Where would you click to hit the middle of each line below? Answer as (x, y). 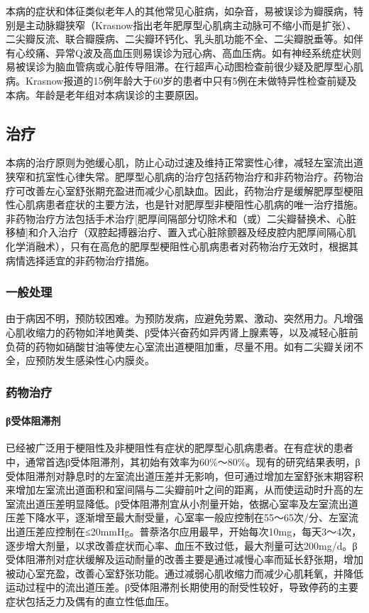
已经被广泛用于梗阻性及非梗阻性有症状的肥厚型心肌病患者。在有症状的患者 (180, 448)
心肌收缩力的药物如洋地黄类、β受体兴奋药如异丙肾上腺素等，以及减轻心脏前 (182, 332)
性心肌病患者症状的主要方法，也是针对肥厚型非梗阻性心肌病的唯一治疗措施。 (184, 204)
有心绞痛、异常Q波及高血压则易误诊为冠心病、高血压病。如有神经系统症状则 (183, 52)
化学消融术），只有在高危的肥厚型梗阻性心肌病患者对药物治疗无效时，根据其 (182, 246)
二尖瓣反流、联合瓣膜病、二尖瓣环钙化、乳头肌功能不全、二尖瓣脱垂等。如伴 (184, 39)
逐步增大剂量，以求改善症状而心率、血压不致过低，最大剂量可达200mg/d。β (182, 545)
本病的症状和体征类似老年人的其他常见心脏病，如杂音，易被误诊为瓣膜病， (180, 11)
